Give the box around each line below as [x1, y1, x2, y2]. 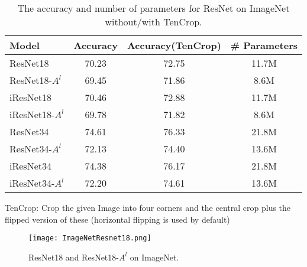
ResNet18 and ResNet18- [28, 250, 119, 263]
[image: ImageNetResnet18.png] [28, 234, 151, 243]
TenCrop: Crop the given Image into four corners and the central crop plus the [5, 201, 291, 213]
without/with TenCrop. [105, 15, 202, 28]
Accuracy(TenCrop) [127, 38, 221, 52]
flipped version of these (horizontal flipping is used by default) [5, 213, 230, 225]
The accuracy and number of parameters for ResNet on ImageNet [17, 1, 290, 15]
